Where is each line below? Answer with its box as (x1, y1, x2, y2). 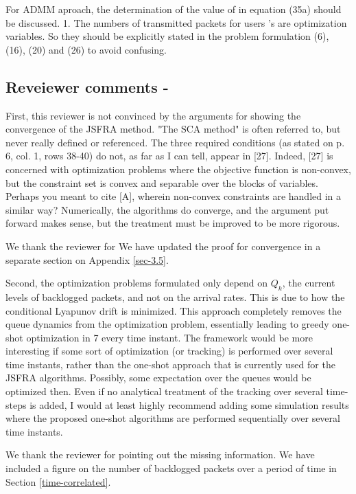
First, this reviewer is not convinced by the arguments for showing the (5, 108, 301, 122)
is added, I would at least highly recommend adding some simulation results (29, 397, 349, 412)
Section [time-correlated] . (5, 474, 111, 489)
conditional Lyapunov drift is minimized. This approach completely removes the (5, 303, 342, 317)
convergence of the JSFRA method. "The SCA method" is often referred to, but (5, 122, 341, 136)
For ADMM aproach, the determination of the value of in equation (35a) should (5, 2, 342, 16)
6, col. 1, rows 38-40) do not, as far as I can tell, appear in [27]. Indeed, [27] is (5, 148, 333, 163)
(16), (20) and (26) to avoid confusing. (5, 42, 167, 56)
